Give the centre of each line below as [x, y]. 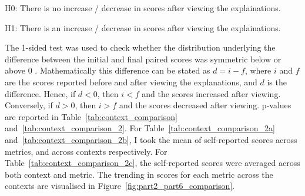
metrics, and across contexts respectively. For [86, 151]
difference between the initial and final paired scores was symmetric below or [143, 59]
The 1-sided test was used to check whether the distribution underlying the [140, 47]
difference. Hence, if [40, 93]
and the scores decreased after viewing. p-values [205, 105]
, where [258, 70]
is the [277, 82]
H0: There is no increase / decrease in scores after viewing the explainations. [143, 8]
